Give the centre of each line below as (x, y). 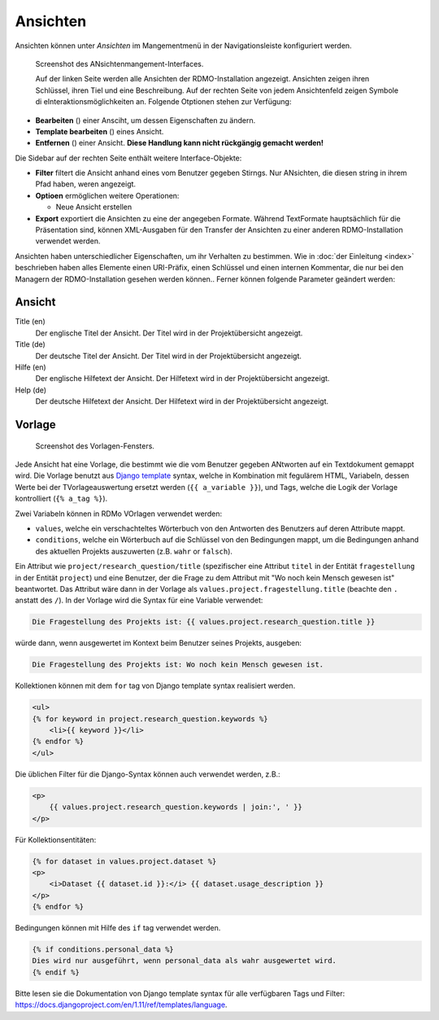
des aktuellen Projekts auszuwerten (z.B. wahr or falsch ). (134, 551)
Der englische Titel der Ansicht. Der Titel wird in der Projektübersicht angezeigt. (169, 333)
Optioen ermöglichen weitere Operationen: (107, 195)
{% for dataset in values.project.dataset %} (124, 861)
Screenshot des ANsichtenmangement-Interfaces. (120, 63)
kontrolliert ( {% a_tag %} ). (61, 499)
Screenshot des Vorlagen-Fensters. (95, 446)
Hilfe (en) (30, 367)
